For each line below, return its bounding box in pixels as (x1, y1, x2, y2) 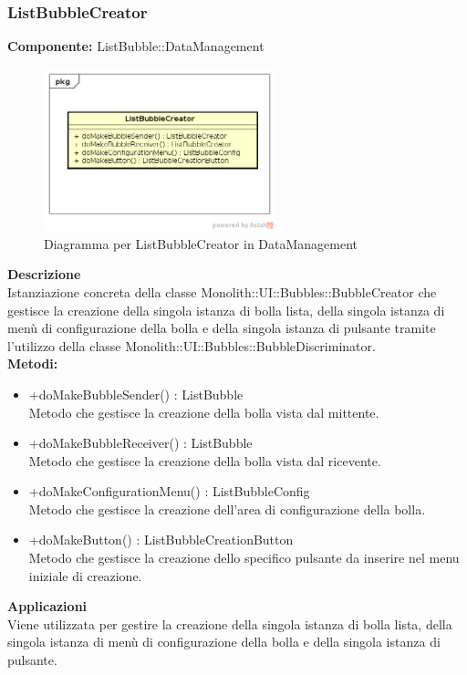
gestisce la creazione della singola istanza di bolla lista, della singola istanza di (7, 300, 445, 319)
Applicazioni (7, 597, 88, 616)
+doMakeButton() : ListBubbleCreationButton (28, 530, 294, 549)
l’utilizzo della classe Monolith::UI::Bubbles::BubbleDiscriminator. (7, 336, 376, 355)
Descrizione (7, 265, 81, 284)
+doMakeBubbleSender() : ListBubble (28, 384, 244, 403)
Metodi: (7, 354, 58, 373)
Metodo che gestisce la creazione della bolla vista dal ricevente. (28, 451, 381, 470)
